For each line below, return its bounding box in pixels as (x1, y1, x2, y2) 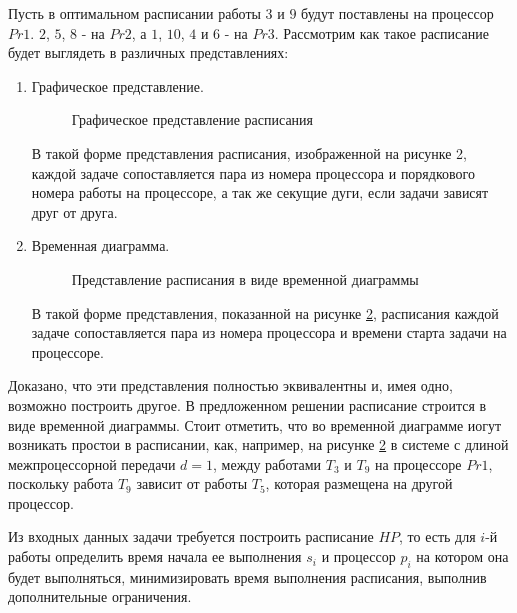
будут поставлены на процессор (301, 3, 494, 23)
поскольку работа (8, 473, 114, 494)
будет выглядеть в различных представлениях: (8, 42, 289, 63)
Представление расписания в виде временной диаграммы (71, 268, 419, 289)
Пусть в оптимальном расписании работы (8, 3, 261, 23)
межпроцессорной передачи (8, 453, 176, 474)
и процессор (321, 546, 396, 567)
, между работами (213, 453, 322, 474)
